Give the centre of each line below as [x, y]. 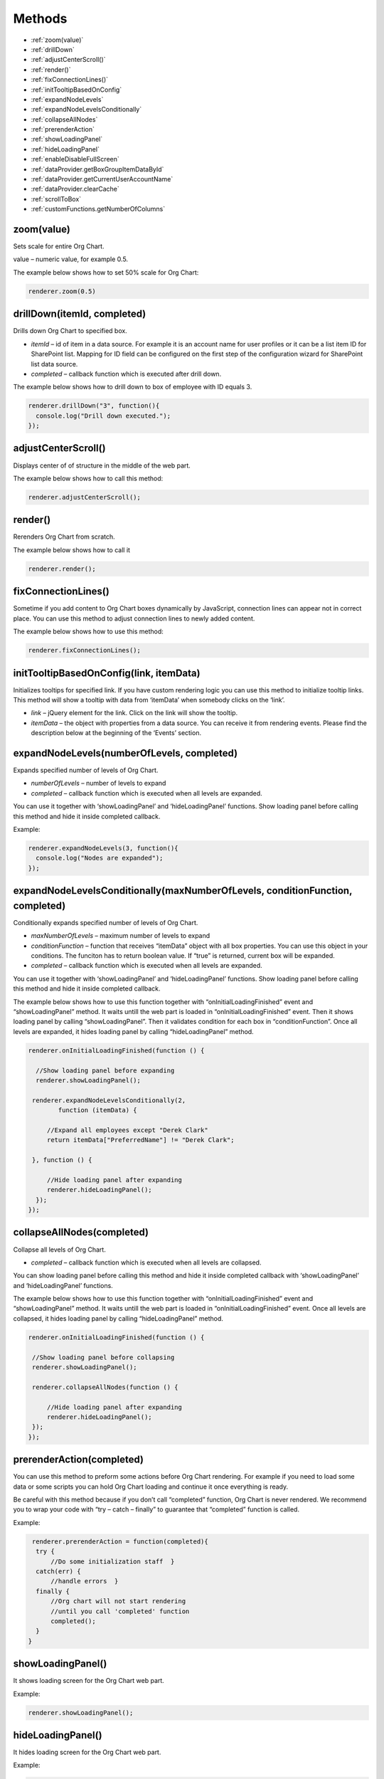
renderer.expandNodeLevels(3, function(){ [103, 848]
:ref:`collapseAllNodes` [64, 119]
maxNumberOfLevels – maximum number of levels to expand [121, 936]
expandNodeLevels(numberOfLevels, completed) [126, 753]
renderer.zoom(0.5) [62, 291]
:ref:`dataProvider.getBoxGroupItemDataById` [97, 169]
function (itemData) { [98, 1110]
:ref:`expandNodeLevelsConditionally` [86, 110]
